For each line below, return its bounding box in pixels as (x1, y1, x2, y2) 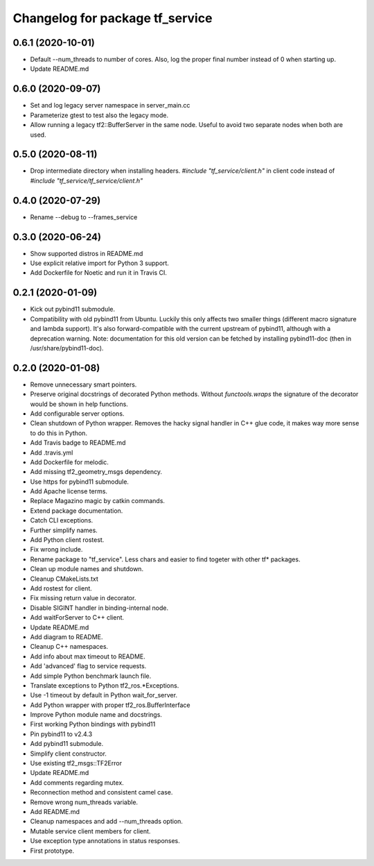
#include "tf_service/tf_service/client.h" (30, 176, 143, 185)
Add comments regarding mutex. (30, 778, 124, 787)
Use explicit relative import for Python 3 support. (30, 259, 170, 267)
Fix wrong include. (30, 545, 83, 554)
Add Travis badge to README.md (30, 439, 126, 447)
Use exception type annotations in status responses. (30, 837, 180, 845)
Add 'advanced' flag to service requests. (30, 662, 147, 670)
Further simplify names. (30, 526, 98, 534)
